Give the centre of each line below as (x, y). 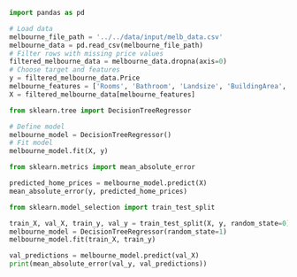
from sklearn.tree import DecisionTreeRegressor (100, 111)
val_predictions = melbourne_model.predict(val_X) (104, 256)
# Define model (37, 127)
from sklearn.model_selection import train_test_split (112, 207)
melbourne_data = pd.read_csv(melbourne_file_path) (106, 45)
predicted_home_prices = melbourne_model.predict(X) (108, 183)
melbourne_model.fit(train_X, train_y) (83, 240)
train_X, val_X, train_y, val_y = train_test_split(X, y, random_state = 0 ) (150, 223)
